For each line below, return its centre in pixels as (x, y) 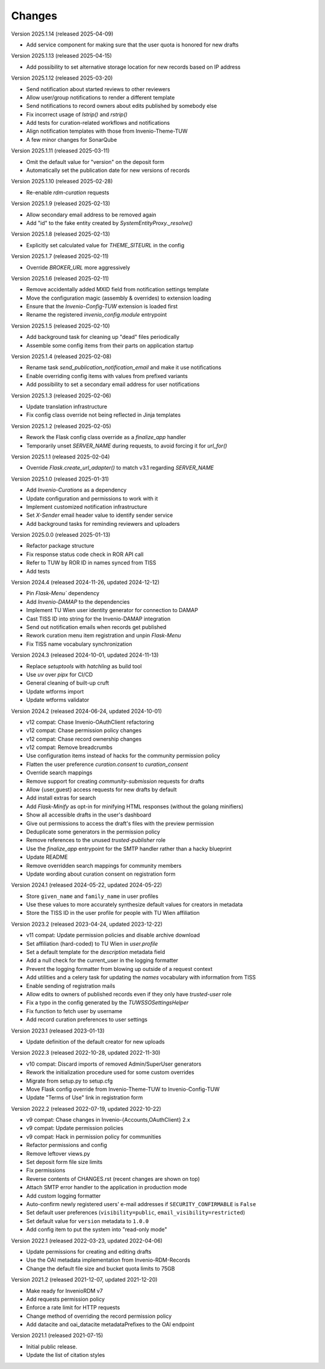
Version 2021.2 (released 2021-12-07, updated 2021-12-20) (84, 1280)
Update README (47, 857)
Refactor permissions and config (67, 1145)
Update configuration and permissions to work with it (92, 498)
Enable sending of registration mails (71, 985)
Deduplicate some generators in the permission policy (93, 832)
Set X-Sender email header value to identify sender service (100, 515)
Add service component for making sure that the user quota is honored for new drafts (132, 45)
